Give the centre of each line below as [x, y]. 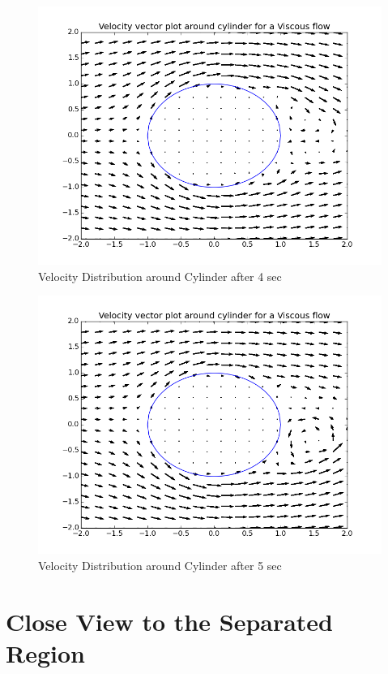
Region [45, 652]
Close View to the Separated [170, 621]
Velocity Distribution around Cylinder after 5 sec [160, 565]
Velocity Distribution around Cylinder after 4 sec [160, 276]
